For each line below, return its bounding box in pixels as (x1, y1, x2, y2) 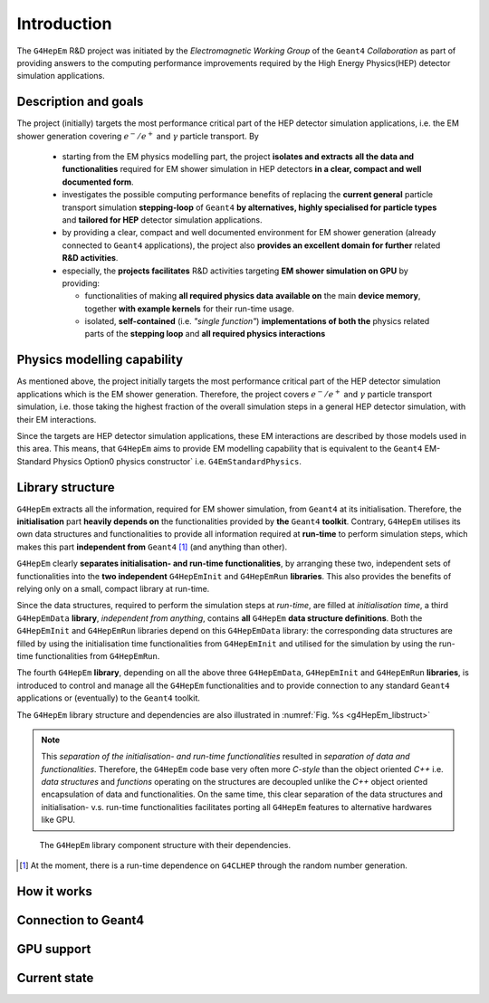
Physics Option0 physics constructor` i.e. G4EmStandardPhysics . (53, 455, 302, 466)
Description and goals (16, 94, 144, 110)
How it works (16, 884, 92, 899)
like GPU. (41, 815, 76, 826)
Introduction (16, 14, 112, 33)
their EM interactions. (16, 414, 97, 425)
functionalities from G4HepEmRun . (34, 650, 160, 661)
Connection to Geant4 (16, 912, 145, 928)
